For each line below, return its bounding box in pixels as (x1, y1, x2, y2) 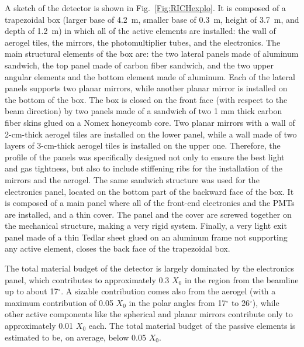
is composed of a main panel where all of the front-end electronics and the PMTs (5, 197, 295, 209)
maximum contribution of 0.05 (5, 296, 113, 308)
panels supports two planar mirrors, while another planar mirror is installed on (5, 82, 288, 94)
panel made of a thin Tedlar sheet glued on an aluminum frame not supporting (5, 231, 288, 243)
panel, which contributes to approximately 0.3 (5, 273, 170, 286)
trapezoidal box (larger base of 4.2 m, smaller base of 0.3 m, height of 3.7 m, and (5, 13, 299, 25)
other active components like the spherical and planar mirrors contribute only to (5, 308, 293, 320)
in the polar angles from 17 (129, 296, 226, 308)
